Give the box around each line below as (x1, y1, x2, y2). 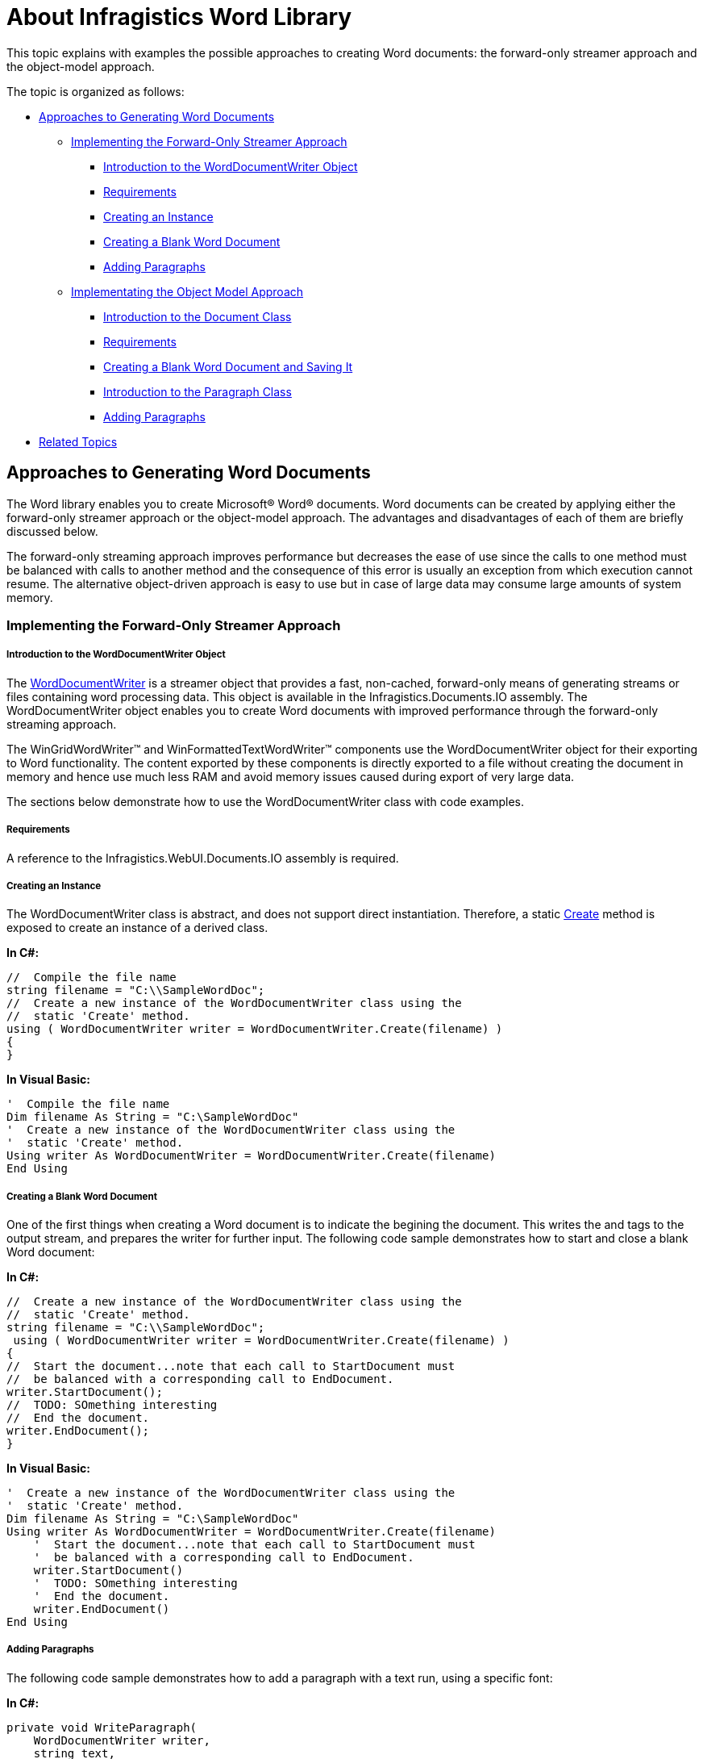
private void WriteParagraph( (6, 1720, 198, 1734)
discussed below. (6, 524, 98, 538)
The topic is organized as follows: (6, 84, 185, 98)
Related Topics (39, 434, 118, 449)
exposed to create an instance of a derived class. (6, 921, 268, 935)
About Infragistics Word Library (6, 3, 352, 31)
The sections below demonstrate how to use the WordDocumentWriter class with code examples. (6, 794, 524, 808)
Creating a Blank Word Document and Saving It (103, 359, 353, 374)
